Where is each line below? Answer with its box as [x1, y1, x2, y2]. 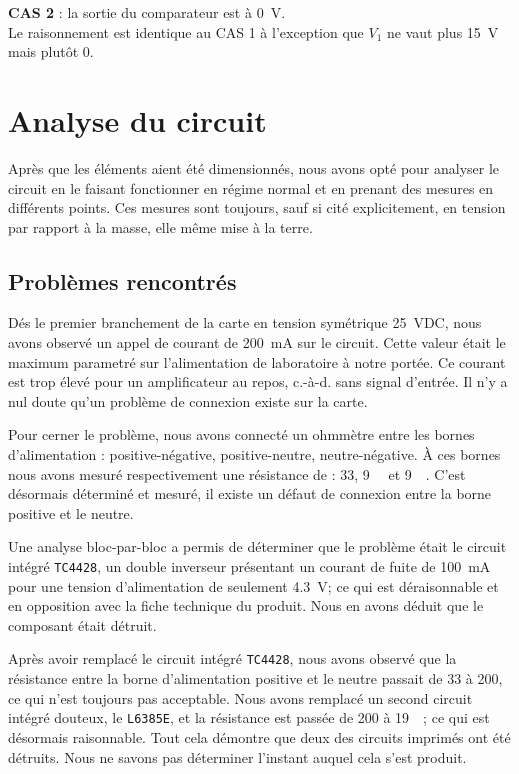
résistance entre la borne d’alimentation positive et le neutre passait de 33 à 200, [8, 668, 503, 689]
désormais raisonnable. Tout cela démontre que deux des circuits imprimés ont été [8, 726, 511, 747]
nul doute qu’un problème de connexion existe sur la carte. [8, 390, 368, 411]
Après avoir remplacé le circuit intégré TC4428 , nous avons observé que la [8, 648, 457, 669]
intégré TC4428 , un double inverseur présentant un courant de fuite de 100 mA [8, 556, 491, 577]
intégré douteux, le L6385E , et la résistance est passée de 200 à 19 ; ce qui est [8, 707, 490, 728]
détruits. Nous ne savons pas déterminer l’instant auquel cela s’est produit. [8, 746, 467, 767]
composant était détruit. [8, 614, 157, 635]
